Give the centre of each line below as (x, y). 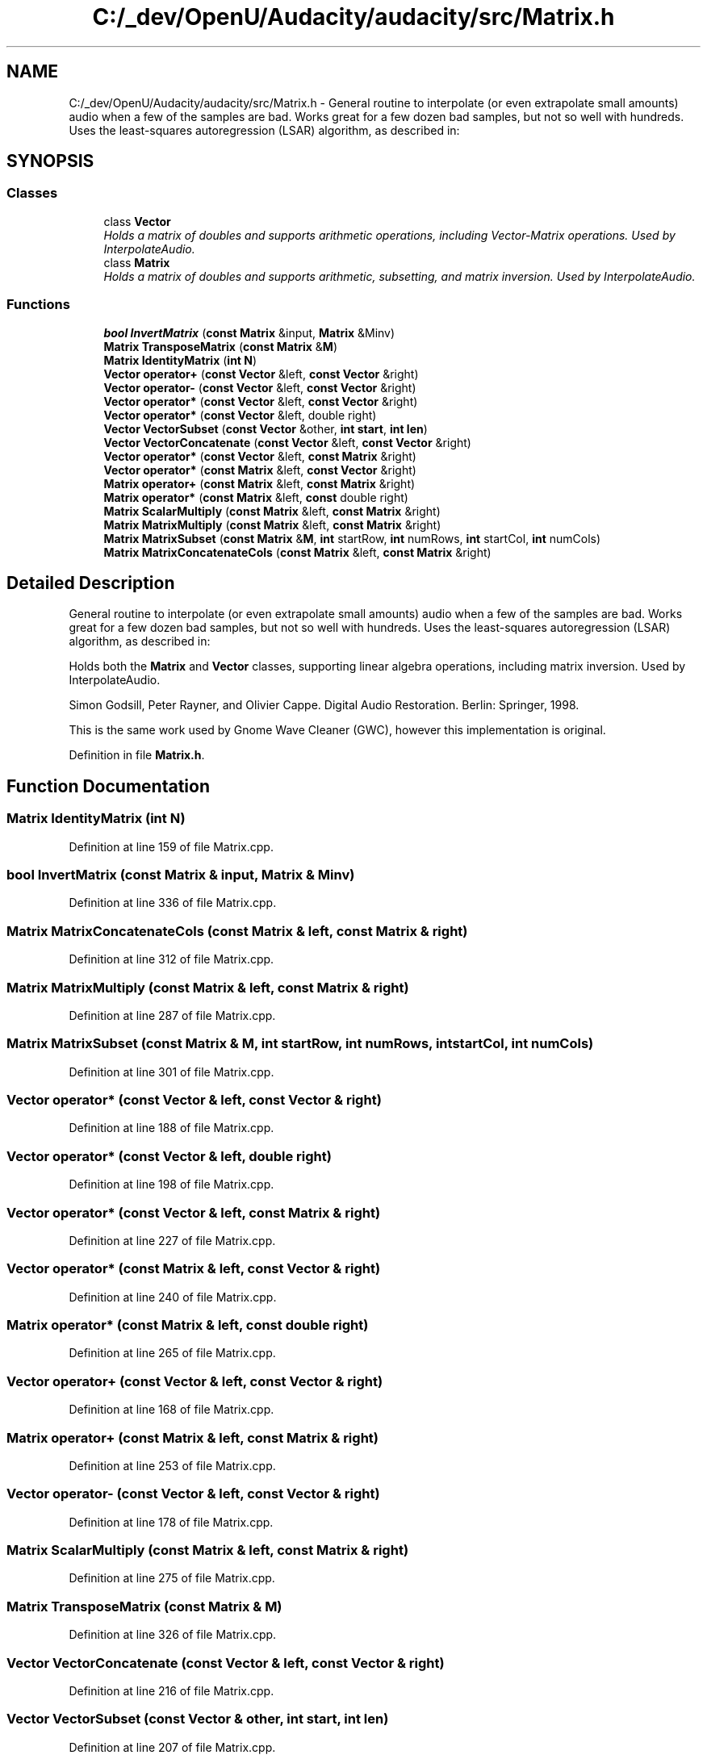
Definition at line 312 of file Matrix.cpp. (172, 959)
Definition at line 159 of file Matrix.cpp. (171, 846)
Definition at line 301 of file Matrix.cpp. (172, 1072)
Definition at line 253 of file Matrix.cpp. (172, 1465)
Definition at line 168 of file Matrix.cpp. (172, 1410)
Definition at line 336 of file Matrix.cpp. (173, 903)
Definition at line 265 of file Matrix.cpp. (172, 1353)
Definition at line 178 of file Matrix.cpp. (171, 1522)
